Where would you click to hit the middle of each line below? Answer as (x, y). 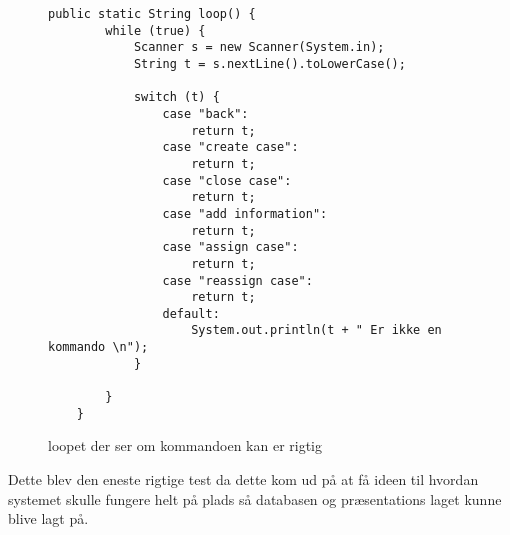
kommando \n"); (98, 347)
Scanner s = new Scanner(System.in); (259, 47)
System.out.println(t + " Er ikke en (316, 330)
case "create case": (230, 147)
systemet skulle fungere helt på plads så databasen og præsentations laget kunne (255, 498)
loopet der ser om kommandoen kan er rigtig (185, 445)
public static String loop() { (152, 14)
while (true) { (155, 30)
